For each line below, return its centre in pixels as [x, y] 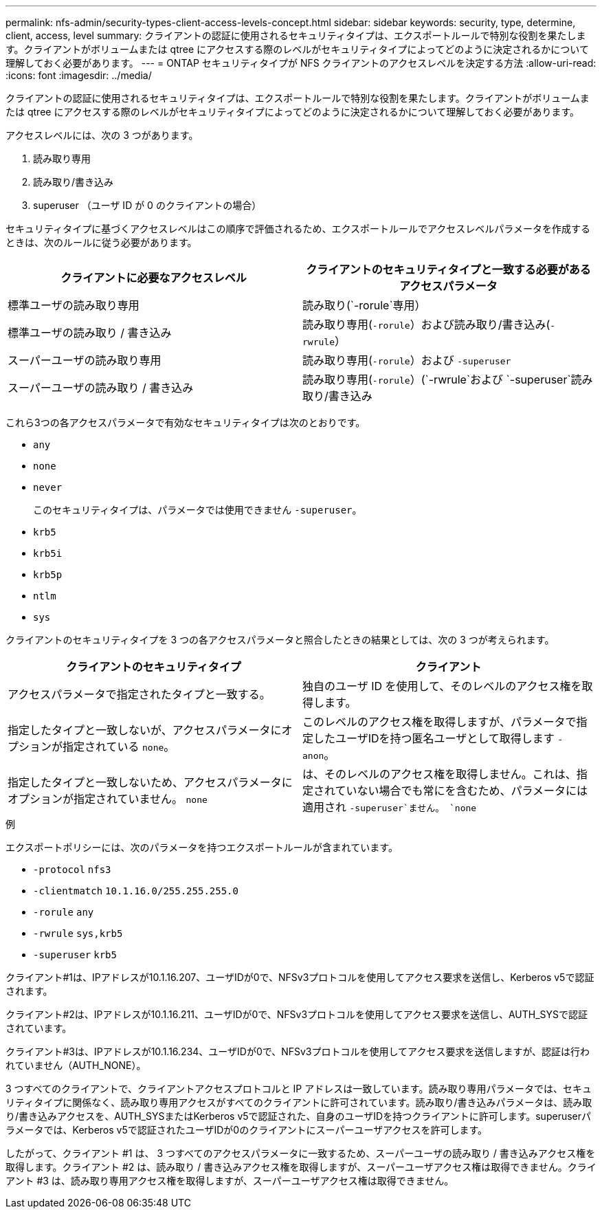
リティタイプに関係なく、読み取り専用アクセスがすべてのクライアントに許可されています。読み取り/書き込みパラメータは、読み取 [299, 1102]
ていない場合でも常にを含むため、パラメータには [461, 791]
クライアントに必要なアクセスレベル [154, 278]
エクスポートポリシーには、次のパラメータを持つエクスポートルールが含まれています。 [202, 847]
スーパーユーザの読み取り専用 [85, 360]
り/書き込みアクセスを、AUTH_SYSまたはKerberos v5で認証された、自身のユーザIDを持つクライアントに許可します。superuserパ [299, 1116]
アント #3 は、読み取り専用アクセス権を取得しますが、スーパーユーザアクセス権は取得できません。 [230, 1181]
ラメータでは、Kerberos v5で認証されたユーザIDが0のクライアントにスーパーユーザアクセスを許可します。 [247, 1130]
